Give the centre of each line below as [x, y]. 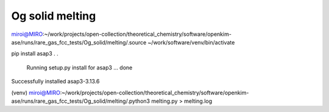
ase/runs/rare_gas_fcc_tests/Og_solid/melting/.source [79, 42]
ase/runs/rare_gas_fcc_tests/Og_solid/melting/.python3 [81, 101]
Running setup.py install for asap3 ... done [80, 68]
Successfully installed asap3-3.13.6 [55, 82]
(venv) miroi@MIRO [36, 93]
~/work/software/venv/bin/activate [191, 42]
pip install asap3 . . [35, 54]
